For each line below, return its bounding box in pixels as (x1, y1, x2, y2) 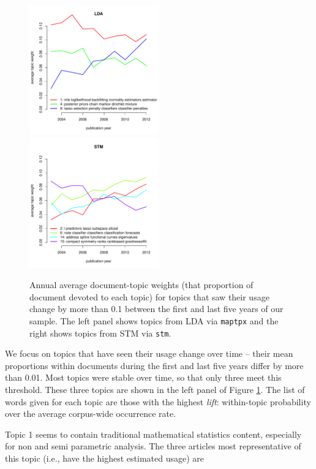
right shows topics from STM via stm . (29, 326, 171, 339)
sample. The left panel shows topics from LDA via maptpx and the (29, 314, 279, 327)
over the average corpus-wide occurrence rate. (5, 407, 176, 420)
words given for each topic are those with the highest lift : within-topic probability (5, 395, 311, 408)
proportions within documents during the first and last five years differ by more (5, 359, 304, 372)
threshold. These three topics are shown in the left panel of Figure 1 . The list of (5, 383, 305, 396)
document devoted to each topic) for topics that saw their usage (29, 290, 269, 303)
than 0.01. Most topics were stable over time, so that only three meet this (5, 371, 282, 384)
